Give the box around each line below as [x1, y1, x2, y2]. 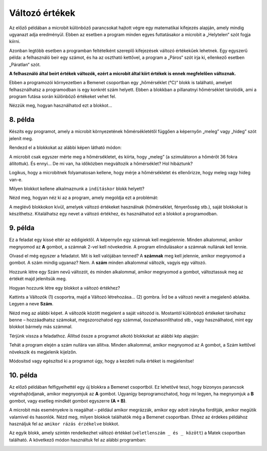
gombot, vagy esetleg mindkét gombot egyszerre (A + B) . [9, 398, 127, 403]
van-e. [9, 176, 23, 183]
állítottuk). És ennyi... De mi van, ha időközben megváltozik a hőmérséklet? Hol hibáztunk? [9, 160, 193, 166]
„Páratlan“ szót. [9, 61, 41, 67]
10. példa [9, 371, 38, 379]
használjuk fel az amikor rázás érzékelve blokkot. [9, 421, 120, 427]
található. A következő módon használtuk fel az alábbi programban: [9, 437, 146, 443]
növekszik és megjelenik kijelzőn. [9, 349, 78, 355]
